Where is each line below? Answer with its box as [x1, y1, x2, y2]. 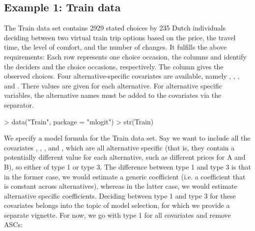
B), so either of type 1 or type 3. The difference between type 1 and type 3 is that [4, 161, 251, 172]
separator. [4, 99, 34, 110]
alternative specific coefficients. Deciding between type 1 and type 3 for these [4, 190, 236, 201]
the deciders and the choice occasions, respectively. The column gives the [4, 61, 224, 71]
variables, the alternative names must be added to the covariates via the [4, 90, 222, 100]
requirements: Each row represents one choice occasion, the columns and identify [4, 51, 247, 61]
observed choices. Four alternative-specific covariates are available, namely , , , [4, 71, 240, 81]
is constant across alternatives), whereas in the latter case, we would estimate [4, 181, 237, 191]
